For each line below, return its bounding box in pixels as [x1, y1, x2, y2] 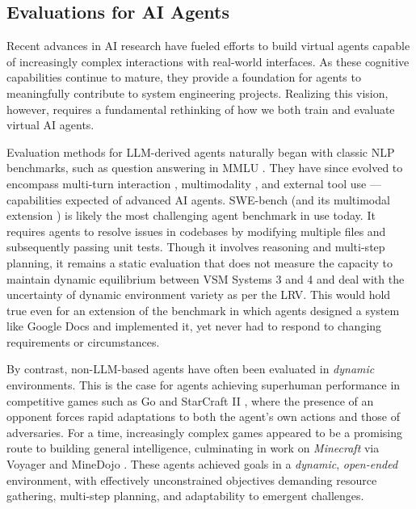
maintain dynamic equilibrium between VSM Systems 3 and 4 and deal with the [6, 270, 405, 287]
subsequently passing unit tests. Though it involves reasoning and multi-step [6, 238, 385, 255]
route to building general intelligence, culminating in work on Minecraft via [6, 440, 380, 456]
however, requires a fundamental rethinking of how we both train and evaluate [6, 100, 395, 117]
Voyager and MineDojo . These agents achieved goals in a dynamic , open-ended [6, 456, 398, 473]
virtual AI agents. [6, 116, 95, 133]
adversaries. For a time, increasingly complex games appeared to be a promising [6, 423, 403, 440]
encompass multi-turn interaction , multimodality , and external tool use [6, 175, 367, 191]
